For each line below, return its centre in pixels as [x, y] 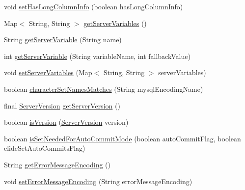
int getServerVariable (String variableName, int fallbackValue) [97, 56]
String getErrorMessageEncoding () [57, 164]
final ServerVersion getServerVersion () [62, 105]
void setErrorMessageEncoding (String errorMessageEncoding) [98, 181]
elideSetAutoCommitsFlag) [45, 148]
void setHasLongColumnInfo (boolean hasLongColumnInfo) [94, 6]
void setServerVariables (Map [48, 72]
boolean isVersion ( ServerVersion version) [66, 122]
